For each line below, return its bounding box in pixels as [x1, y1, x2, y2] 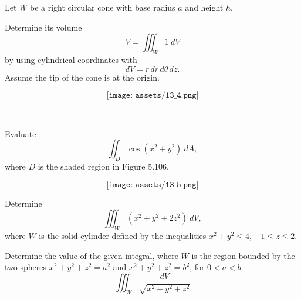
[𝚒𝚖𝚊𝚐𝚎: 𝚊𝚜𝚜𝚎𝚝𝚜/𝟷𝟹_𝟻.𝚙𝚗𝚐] [106, 180, 199, 189]
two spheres [5, 261, 46, 273]
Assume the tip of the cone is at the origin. [5, 71, 160, 83]
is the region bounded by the [191, 249, 295, 261]
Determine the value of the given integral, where [5, 249, 178, 261]
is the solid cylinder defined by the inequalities [39, 230, 207, 242]
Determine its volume [5, 21, 82, 33]
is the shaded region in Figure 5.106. [38, 160, 170, 172]
